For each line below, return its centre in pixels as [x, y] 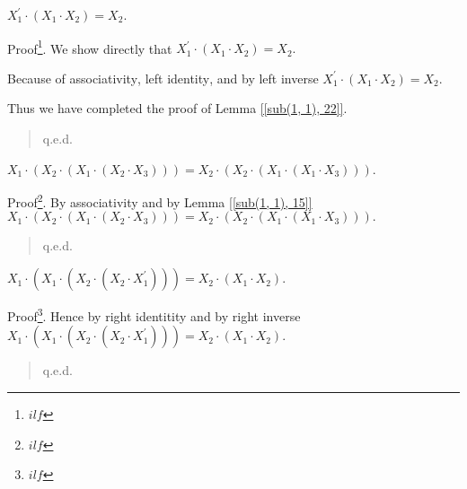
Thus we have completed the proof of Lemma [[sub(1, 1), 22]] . [177, 108]
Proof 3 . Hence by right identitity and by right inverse [154, 314]
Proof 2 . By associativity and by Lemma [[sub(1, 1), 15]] [160, 201]
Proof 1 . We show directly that [90, 47]
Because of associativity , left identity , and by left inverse [163, 78]
